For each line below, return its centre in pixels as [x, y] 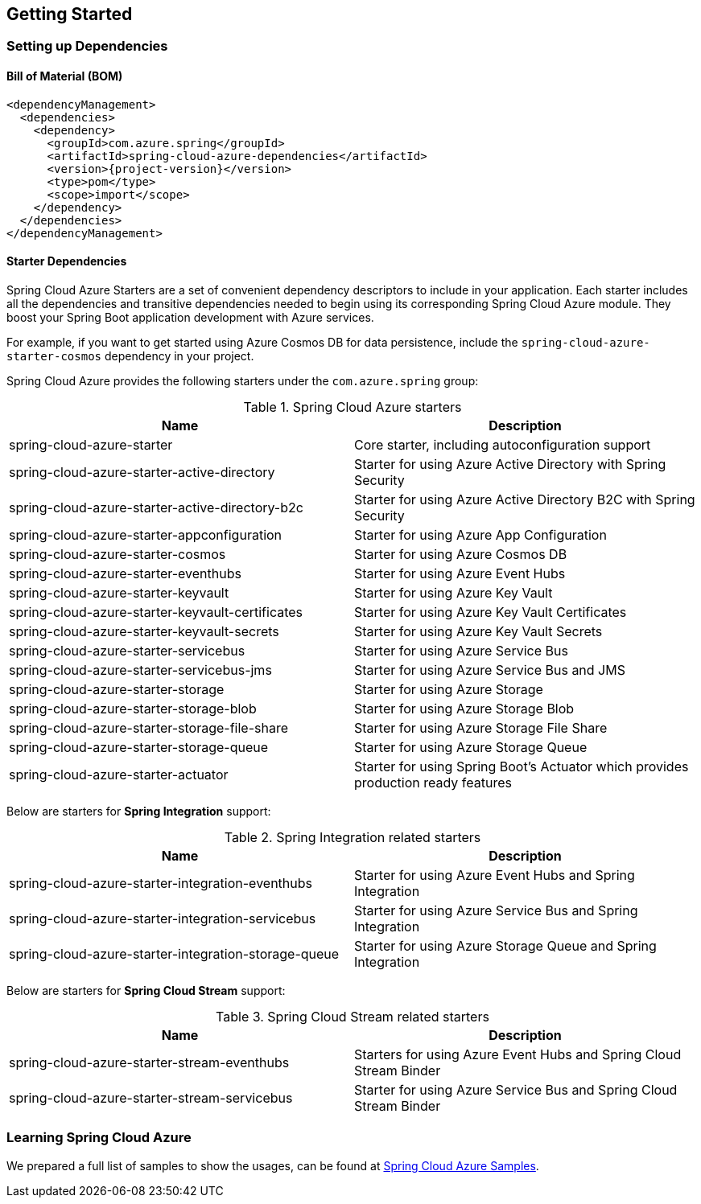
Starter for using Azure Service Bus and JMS [490, 670]
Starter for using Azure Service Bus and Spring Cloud [516, 1089]
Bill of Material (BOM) [65, 76]
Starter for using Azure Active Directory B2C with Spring [525, 499]
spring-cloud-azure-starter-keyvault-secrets [144, 631]
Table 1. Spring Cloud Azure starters [353, 407]
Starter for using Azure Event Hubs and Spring [495, 875]
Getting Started [70, 14]
